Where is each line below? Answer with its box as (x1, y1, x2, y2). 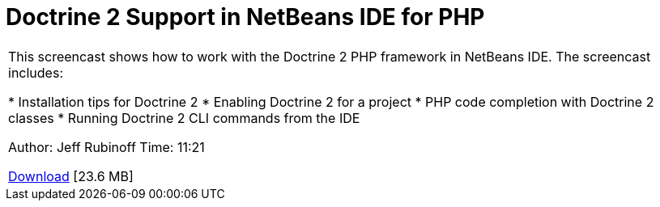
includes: (8, 64, 63, 81)
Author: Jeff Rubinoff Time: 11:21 (8, 138, 205, 155)
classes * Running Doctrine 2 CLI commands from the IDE (8, 109, 360, 126)
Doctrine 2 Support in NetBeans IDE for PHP (6, 3, 485, 31)
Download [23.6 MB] (8, 167, 134, 184)
